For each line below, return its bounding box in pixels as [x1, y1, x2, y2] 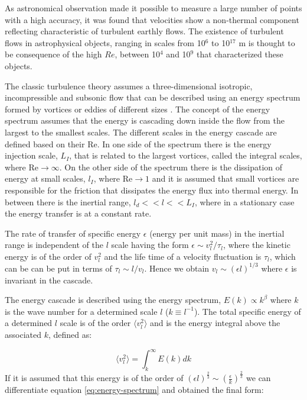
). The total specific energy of [194, 305, 301, 317]
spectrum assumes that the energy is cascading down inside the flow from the [5, 114, 285, 127]
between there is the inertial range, [5, 195, 131, 208]
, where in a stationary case [194, 195, 295, 208]
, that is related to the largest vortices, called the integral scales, [69, 149, 302, 162]
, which [269, 250, 296, 262]
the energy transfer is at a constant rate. [5, 207, 152, 220]
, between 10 [115, 48, 160, 60]
